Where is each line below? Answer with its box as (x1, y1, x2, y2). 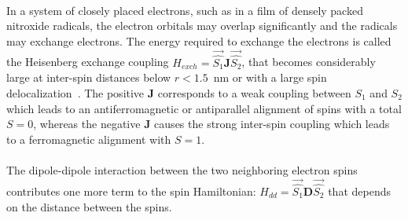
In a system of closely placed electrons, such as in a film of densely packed (6, 2, 363, 18)
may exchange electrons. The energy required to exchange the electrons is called (6, 32, 391, 49)
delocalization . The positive (6, 85, 145, 101)
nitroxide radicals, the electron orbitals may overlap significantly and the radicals (6, 17, 398, 34)
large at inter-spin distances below (6, 69, 171, 86)
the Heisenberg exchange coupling (6, 53, 169, 70)
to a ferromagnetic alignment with (6, 130, 171, 147)
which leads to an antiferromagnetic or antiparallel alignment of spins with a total (6, 100, 402, 116)
